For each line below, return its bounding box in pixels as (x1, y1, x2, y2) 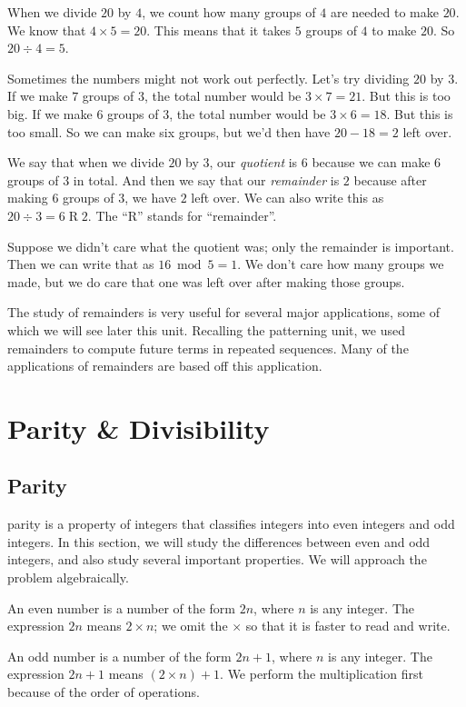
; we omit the (154, 616, 228, 635)
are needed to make (330, 3, 439, 21)
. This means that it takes (146, 20, 292, 39)
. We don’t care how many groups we (237, 254, 444, 274)
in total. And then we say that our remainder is (73, 170, 340, 189)
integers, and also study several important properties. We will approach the (7, 550, 427, 569)
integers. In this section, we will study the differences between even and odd (7, 532, 431, 551)
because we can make (312, 153, 431, 172)
